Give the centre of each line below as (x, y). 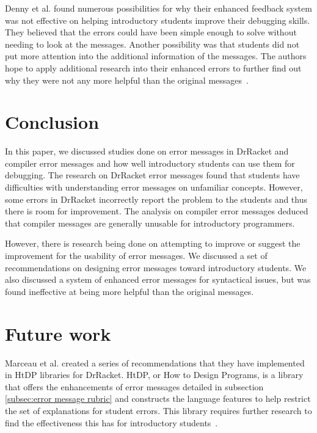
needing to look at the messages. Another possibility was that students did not (152, 44)
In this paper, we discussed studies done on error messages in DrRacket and (147, 151)
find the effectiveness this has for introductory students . (111, 422)
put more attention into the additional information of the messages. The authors (156, 56)
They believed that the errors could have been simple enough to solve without (151, 32)
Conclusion (52, 122)
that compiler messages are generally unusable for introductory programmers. (150, 223)
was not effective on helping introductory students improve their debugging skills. (158, 20)
